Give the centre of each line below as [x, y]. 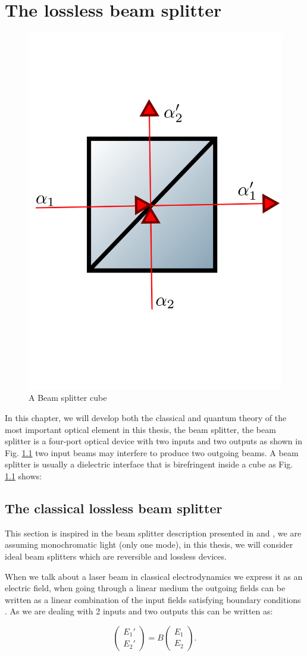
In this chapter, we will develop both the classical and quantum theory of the [146, 418]
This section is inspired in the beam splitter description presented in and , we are [153, 533]
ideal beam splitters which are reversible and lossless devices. [116, 556]
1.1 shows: [23, 475]
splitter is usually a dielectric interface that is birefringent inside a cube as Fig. [149, 464]
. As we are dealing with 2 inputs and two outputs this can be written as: [139, 611]
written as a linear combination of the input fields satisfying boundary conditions [153, 599]
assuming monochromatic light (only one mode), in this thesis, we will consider [149, 544]
